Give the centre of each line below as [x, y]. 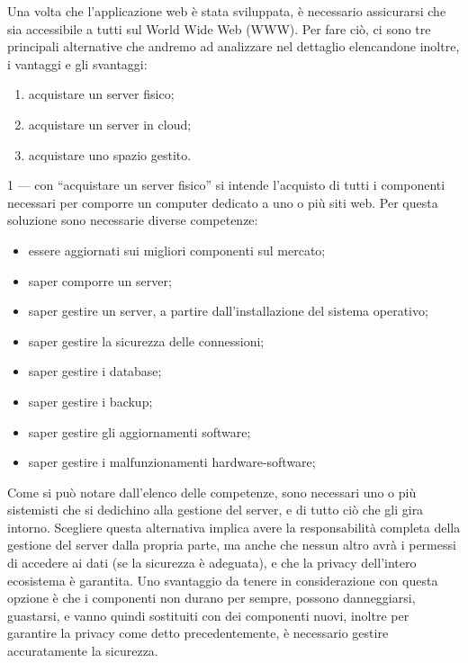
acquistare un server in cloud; [110, 124]
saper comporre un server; [100, 280]
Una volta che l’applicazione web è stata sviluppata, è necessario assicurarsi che [227, 11]
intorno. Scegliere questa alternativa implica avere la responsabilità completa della [234, 527]
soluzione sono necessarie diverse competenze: [133, 220]
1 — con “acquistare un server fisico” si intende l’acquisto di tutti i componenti [226, 185]
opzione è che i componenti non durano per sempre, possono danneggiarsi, [211, 598]
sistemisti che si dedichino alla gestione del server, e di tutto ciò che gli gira [216, 510]
